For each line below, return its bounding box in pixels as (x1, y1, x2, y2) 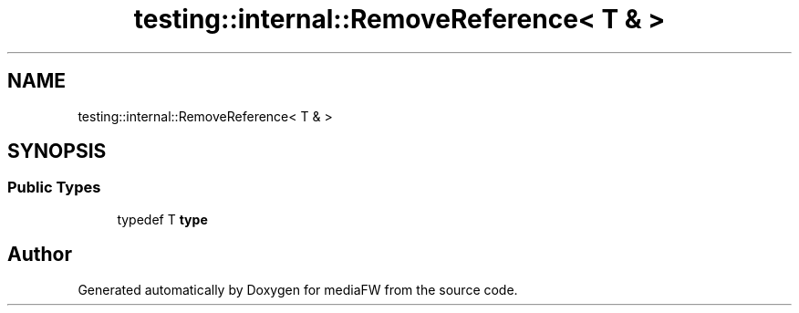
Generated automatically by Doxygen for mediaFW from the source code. (78, 281, 518, 297)
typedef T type (117, 211, 208, 227)
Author (7, 243, 72, 266)
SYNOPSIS (7, 140, 107, 163)
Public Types (7, 178, 101, 197)
